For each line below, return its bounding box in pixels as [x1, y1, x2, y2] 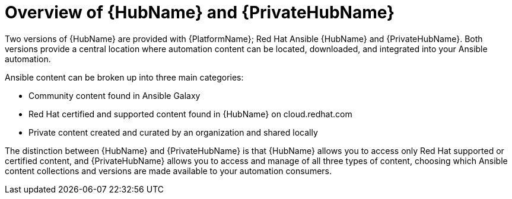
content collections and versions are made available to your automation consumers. [5, 165, 332, 176]
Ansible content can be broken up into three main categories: [5, 72, 244, 82]
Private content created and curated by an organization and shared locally [28, 127, 318, 137]
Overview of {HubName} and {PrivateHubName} [5, 2, 395, 23]
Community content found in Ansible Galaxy [28, 90, 201, 101]
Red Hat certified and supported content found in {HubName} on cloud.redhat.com [28, 108, 352, 119]
